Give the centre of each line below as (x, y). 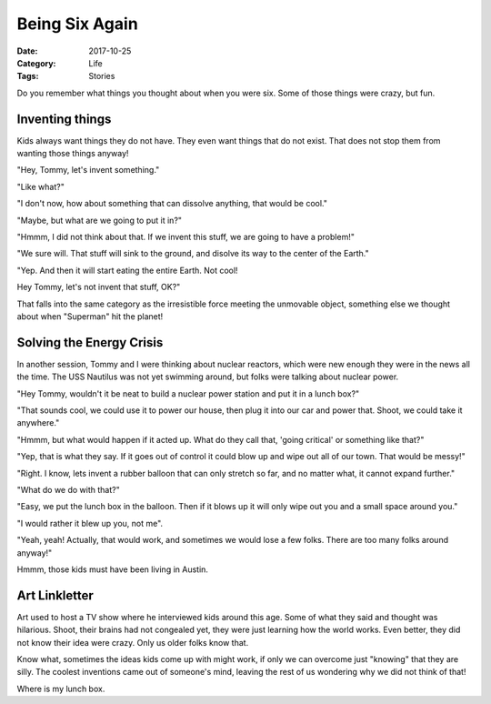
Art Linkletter (55, 595)
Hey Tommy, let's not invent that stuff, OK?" (99, 287)
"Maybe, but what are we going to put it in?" (99, 220)
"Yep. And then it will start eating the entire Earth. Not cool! (127, 270)
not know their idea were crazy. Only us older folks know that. (133, 642)
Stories (102, 76)
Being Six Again (77, 24)
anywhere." (38, 423)
